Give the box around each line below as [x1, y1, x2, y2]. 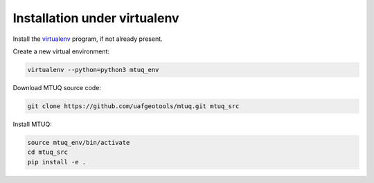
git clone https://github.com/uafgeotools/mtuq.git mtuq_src [27, 102, 240, 110]
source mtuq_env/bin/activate [27, 139, 130, 146]
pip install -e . [27, 158, 87, 166]
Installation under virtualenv [12, 10, 179, 26]
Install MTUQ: [12, 120, 52, 128]
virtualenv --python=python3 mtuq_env [27, 66, 159, 73]
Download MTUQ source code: [12, 83, 102, 91]
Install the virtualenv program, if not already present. [12, 35, 163, 43]
